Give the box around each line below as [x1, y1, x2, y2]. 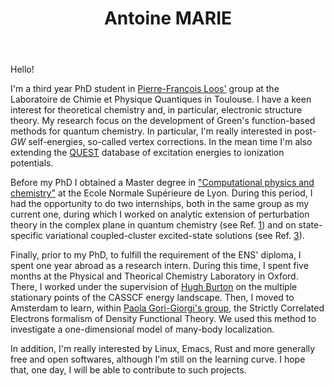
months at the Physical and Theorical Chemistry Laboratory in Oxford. [10, 270, 299, 282]
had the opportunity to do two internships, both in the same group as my [10, 198, 310, 210]
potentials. [10, 157, 54, 169]
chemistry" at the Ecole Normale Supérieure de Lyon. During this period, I [10, 187, 313, 199]
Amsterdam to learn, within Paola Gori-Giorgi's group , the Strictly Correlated [10, 302, 325, 314]
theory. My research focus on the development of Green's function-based [10, 115, 316, 127]
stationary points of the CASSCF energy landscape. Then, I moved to [10, 292, 295, 304]
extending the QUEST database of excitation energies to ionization [10, 147, 285, 159]
